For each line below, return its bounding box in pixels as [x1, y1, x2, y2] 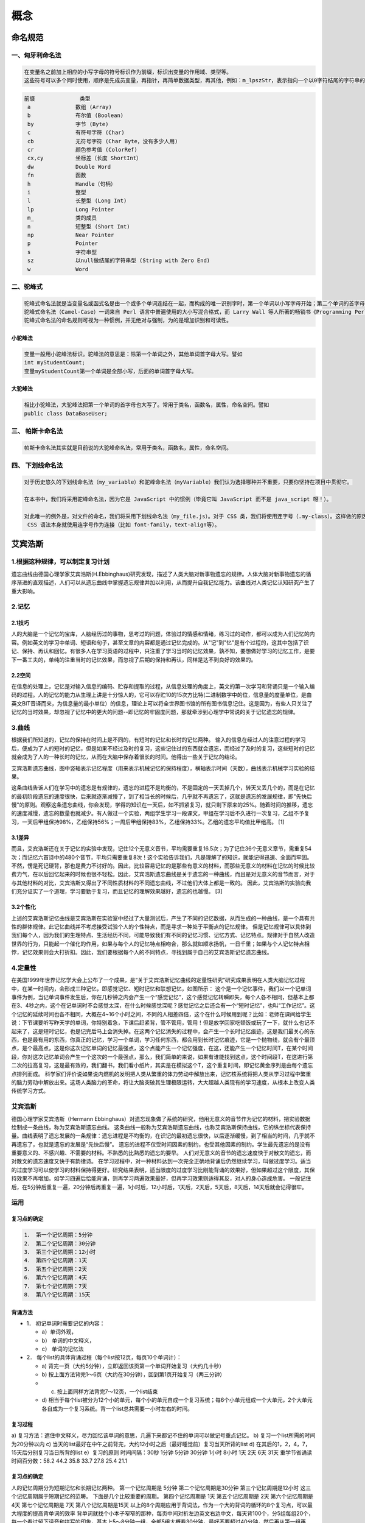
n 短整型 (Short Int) [27, 223, 130, 230]
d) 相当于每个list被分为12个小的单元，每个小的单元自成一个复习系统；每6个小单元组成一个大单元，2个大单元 [41, 1396, 313, 1404]
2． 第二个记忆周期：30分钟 [24, 1240, 96, 1247]
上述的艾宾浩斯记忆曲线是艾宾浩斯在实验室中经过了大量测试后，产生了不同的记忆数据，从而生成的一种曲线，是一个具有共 [11, 914, 315, 922]
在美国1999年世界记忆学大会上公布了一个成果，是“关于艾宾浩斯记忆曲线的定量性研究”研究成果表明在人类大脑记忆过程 [11, 977, 305, 984]
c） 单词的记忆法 [41, 1345, 84, 1352]
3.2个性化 [11, 903, 36, 911]
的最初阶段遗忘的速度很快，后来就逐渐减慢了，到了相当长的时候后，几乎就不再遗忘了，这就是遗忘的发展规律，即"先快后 [11, 793, 313, 800]
